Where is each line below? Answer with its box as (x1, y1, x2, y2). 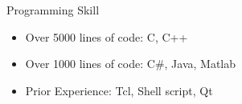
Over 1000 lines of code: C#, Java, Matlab (25, 55, 236, 72)
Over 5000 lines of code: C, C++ (25, 28, 188, 45)
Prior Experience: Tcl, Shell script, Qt (25, 82, 213, 98)
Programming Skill (6, 2, 100, 18)
